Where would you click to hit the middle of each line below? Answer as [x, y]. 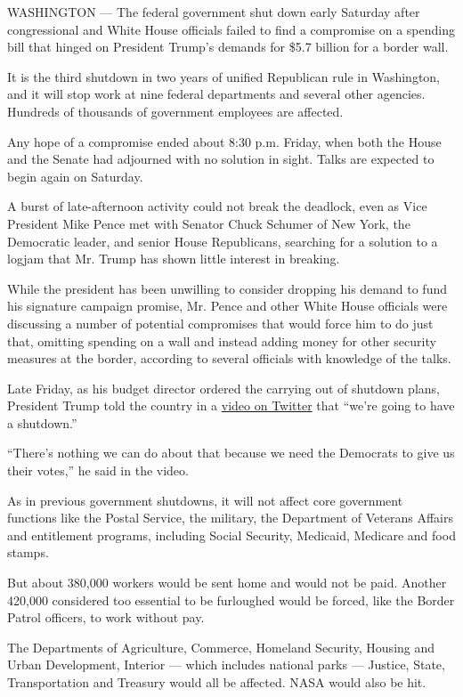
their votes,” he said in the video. [98, 470]
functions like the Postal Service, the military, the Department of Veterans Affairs [231, 518]
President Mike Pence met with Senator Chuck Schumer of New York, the [209, 223]
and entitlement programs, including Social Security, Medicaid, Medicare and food [231, 535]
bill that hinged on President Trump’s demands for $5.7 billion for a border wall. [228, 47]
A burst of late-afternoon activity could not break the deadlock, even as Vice [217, 206]
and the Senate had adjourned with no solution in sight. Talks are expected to [221, 159]
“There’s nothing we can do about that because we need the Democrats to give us [231, 453]
